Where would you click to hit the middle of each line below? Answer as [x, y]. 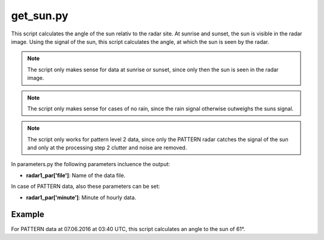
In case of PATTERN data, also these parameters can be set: [85, 187]
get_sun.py [40, 16]
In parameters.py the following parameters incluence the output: [91, 164]
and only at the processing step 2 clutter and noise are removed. [107, 148]
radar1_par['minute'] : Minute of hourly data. [81, 197]
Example [28, 214]
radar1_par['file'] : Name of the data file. [76, 175]
